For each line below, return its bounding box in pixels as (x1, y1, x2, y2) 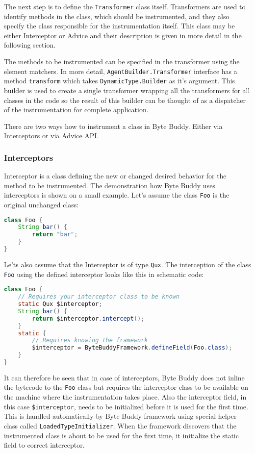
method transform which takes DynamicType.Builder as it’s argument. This (4, 75, 235, 86)
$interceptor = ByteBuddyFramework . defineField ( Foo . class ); (32, 344, 232, 352)
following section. (4, 40, 56, 50)
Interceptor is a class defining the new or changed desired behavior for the (4, 171, 227, 181)
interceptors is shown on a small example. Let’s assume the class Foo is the (4, 190, 229, 200)
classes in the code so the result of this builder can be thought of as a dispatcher (4, 95, 246, 105)
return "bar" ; (32, 231, 78, 238)
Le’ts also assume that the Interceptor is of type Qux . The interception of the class (4, 259, 251, 269)
